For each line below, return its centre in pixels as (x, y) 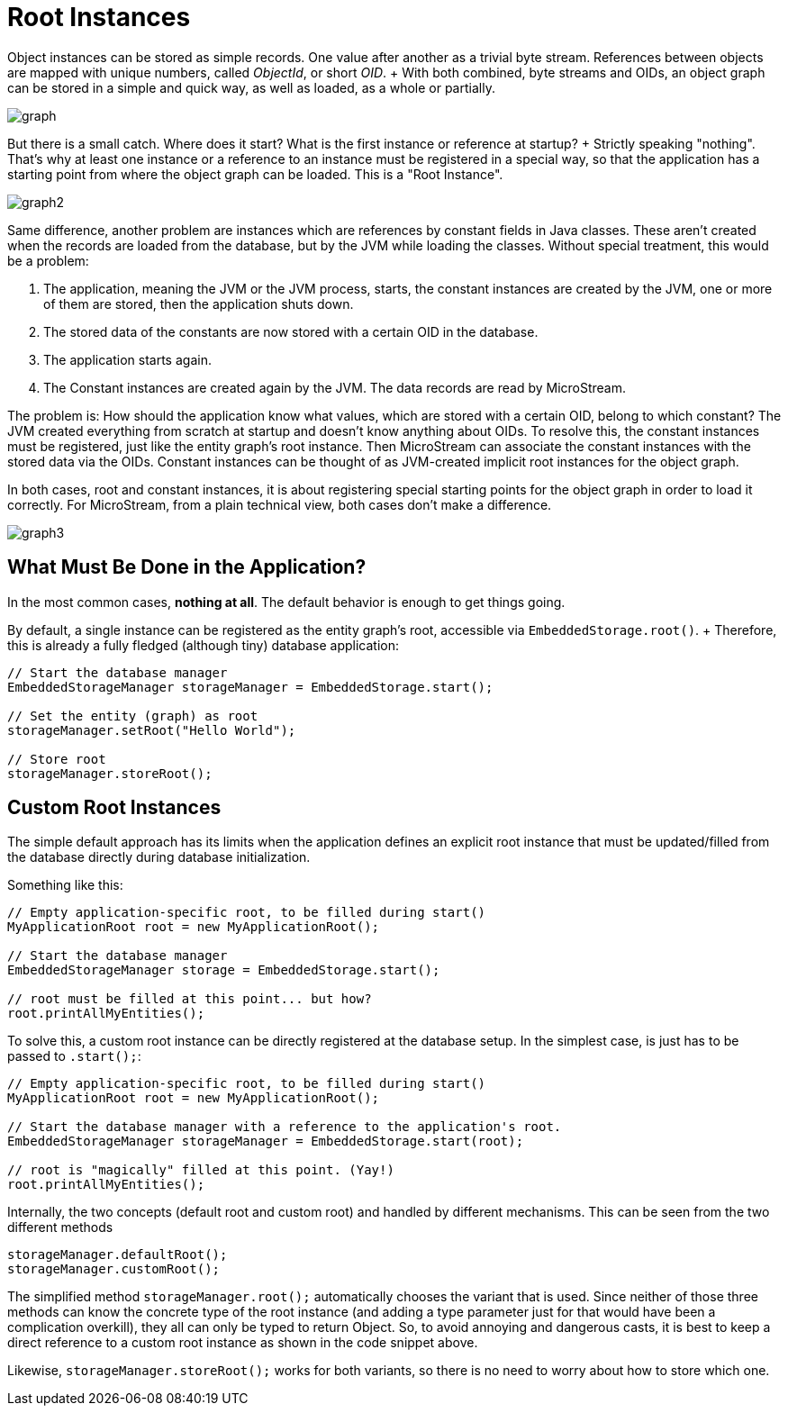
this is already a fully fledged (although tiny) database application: (203, 645)
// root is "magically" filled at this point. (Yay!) (201, 1170)
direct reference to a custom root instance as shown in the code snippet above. (243, 1343)
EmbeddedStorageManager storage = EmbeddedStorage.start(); (224, 970)
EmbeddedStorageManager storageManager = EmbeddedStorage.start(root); (266, 1141)
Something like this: (65, 885)
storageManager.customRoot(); (114, 1269)
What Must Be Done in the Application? (187, 567)
